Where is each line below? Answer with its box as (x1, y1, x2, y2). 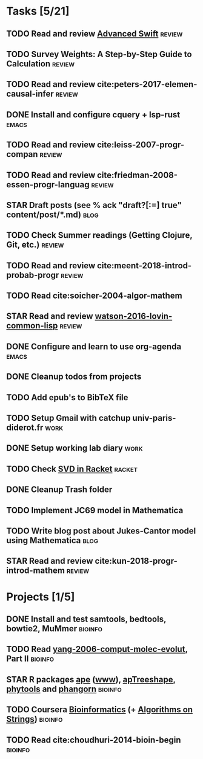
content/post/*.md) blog (6, 209, 99, 220)
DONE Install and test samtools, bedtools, (6, 614, 167, 624)
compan (6, 149, 38, 159)
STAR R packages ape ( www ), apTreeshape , (6, 674, 176, 685)
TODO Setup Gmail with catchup (6, 413, 131, 423)
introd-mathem (6, 566, 65, 576)
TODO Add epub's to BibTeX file (6, 392, 128, 403)
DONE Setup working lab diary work (6, 443, 143, 454)
